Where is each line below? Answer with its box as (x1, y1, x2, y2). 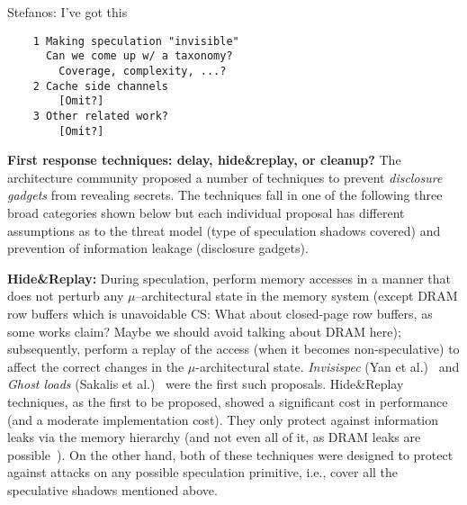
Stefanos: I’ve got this (7, 3, 128, 21)
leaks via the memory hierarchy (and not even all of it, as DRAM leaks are (7, 428, 421, 446)
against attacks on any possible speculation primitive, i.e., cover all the (7, 463, 399, 482)
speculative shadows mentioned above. (7, 480, 218, 499)
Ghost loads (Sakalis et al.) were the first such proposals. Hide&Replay (7, 374, 404, 393)
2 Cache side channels (32, 79, 168, 93)
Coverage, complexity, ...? (58, 64, 227, 77)
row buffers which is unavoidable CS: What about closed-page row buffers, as (7, 303, 433, 322)
